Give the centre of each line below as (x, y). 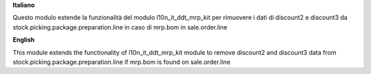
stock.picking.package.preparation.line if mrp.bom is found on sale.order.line (122, 62)
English (24, 40)
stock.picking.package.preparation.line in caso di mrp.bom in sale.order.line (120, 27)
